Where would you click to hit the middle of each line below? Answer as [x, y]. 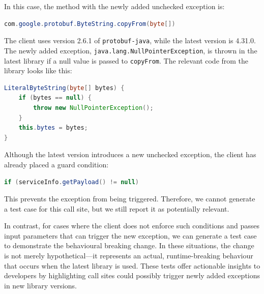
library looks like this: [38, 70]
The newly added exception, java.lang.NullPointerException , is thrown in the [131, 50]
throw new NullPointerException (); [93, 108]
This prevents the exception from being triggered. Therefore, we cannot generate [130, 199]
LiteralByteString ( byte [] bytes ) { [64, 88]
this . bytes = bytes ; [53, 128]
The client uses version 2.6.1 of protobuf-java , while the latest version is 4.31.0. [130, 40]
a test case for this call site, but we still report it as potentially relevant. [117, 208]
